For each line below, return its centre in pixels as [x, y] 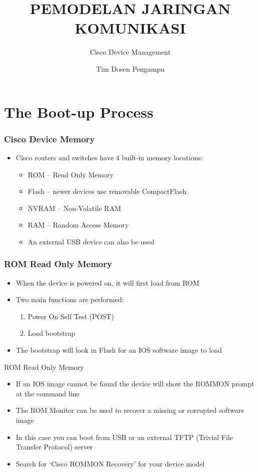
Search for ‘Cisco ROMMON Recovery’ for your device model [110, 463]
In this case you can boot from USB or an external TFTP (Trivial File [124, 437]
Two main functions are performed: [70, 299]
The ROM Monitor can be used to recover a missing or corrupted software [130, 410]
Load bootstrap [52, 333]
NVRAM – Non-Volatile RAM [74, 208]
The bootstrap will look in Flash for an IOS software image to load [119, 350]
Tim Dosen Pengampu [130, 68]
